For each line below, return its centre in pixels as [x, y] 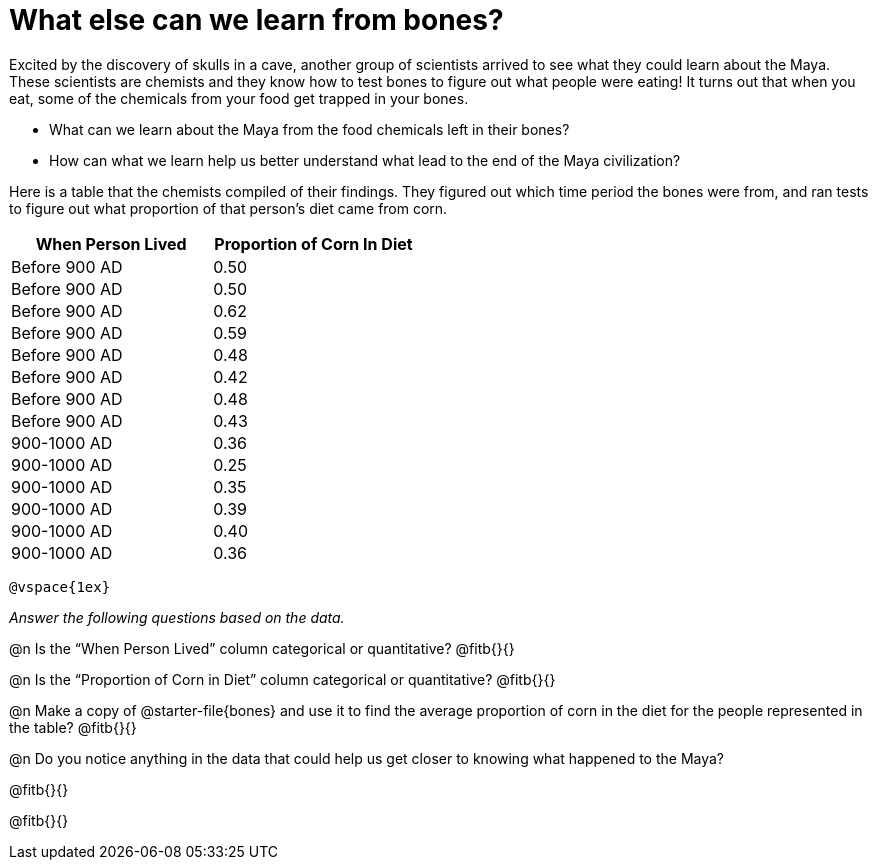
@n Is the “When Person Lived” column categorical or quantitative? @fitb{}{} [262, 648]
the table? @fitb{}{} [73, 727]
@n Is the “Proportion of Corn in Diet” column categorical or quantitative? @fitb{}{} [282, 679]
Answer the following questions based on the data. [177, 617]
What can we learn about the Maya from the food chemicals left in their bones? [309, 129]
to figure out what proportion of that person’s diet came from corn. [228, 208]
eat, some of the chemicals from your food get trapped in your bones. [239, 98]
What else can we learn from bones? [256, 20]
